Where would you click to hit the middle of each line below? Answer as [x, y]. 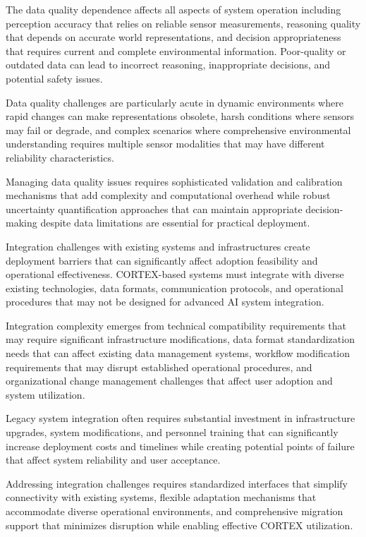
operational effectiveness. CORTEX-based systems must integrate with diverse [175, 274]
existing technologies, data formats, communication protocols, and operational [175, 288]
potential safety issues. [54, 78]
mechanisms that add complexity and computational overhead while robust [168, 195]
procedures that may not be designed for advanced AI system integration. [165, 302]
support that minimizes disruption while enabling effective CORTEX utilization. [179, 525]
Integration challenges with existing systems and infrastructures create [158, 246]
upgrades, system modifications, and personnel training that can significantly [172, 432]
